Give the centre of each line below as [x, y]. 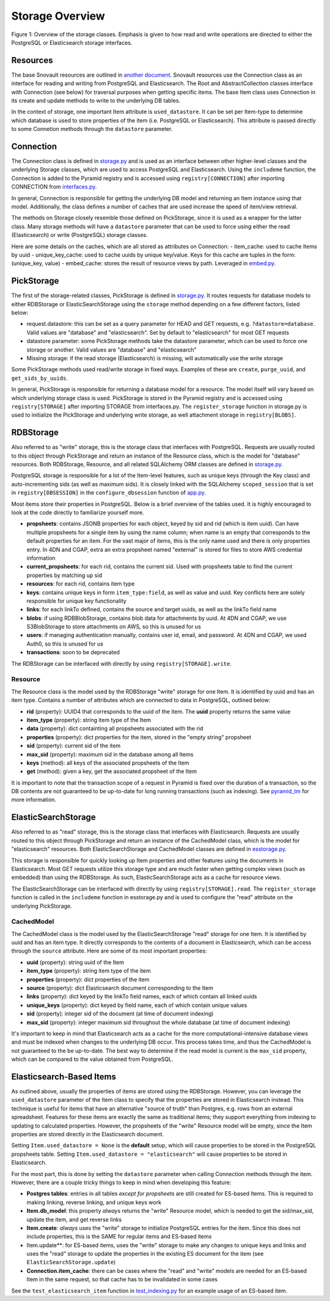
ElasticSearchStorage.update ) [71, 1262]
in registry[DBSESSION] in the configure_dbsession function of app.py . [108, 492]
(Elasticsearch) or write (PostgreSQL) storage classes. [79, 235]
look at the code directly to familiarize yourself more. [78, 513]
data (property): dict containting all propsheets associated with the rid [115, 728]
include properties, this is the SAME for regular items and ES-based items [119, 1237]
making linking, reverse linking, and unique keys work [94, 1202]
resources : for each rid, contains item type [81, 584]
